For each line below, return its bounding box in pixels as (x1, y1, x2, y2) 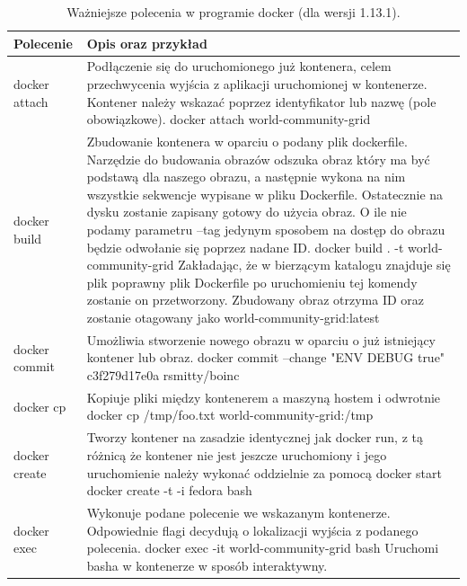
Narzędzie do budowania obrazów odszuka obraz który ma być (86, 149, 430, 168)
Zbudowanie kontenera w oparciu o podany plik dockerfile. (86, 132, 408, 151)
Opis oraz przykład (86, 33, 207, 52)
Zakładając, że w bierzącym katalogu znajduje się (178, 255, 451, 274)
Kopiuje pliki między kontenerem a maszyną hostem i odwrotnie (86, 387, 441, 406)
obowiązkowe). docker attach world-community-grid (86, 110, 371, 129)
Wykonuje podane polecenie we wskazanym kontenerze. (86, 502, 391, 521)
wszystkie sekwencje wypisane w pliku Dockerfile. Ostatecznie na (86, 184, 444, 203)
